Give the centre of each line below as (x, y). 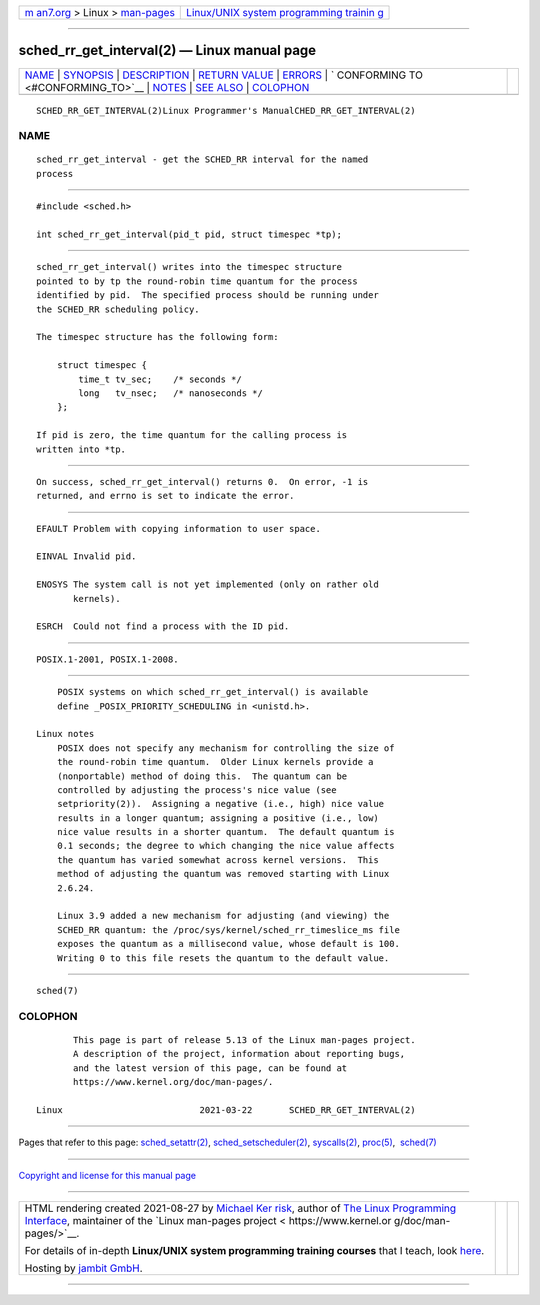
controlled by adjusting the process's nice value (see (196, 789)
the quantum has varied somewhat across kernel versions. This (217, 859)
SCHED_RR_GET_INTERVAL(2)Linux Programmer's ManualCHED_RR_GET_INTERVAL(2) (226, 110)
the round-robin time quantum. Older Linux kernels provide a (215, 762)
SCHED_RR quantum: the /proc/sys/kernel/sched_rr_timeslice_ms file (228, 929)
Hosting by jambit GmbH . (84, 1268)
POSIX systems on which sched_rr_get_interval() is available (212, 692)
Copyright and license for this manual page (107, 1175)
